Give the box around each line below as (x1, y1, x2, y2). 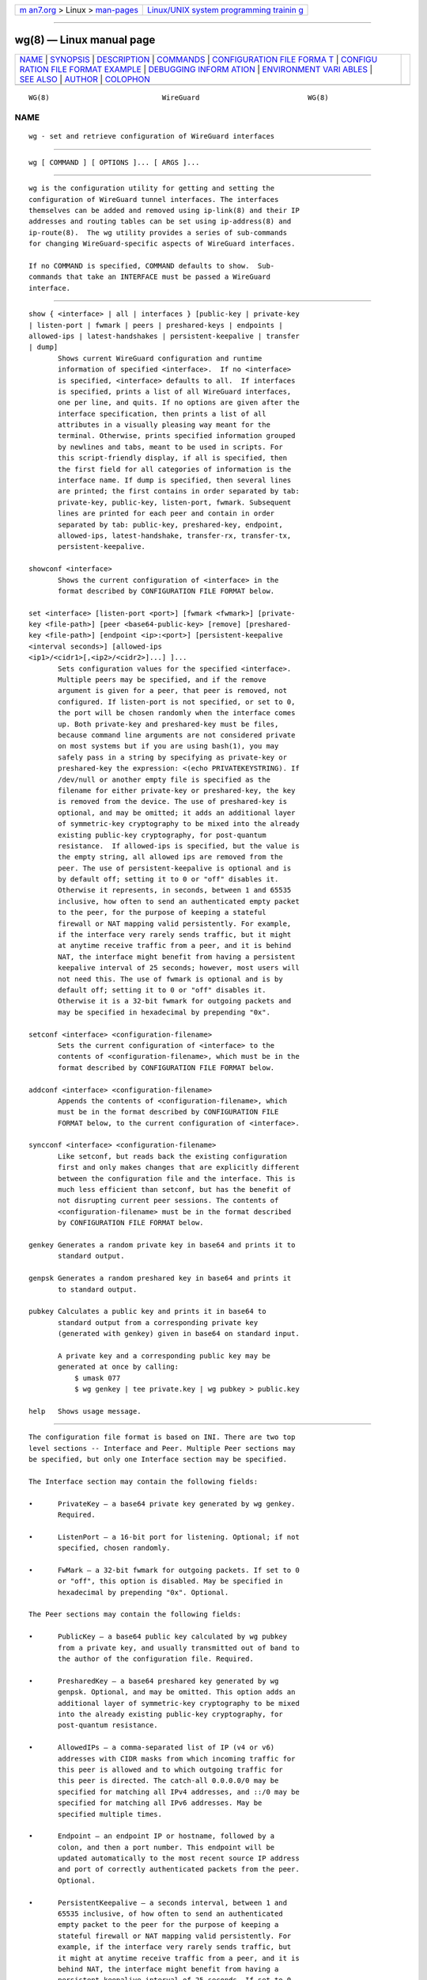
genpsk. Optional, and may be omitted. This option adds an (58, 1688, 296, 1696)
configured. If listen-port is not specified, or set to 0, (58, 697, 296, 706)
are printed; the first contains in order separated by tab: (58, 487, 300, 496)
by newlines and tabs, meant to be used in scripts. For (58, 442, 284, 451)
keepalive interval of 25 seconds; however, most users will (58, 963, 300, 973)
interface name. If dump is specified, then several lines (58, 476, 292, 485)
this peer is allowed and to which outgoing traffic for (58, 1765, 284, 1774)
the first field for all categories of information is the (58, 464, 292, 474)
